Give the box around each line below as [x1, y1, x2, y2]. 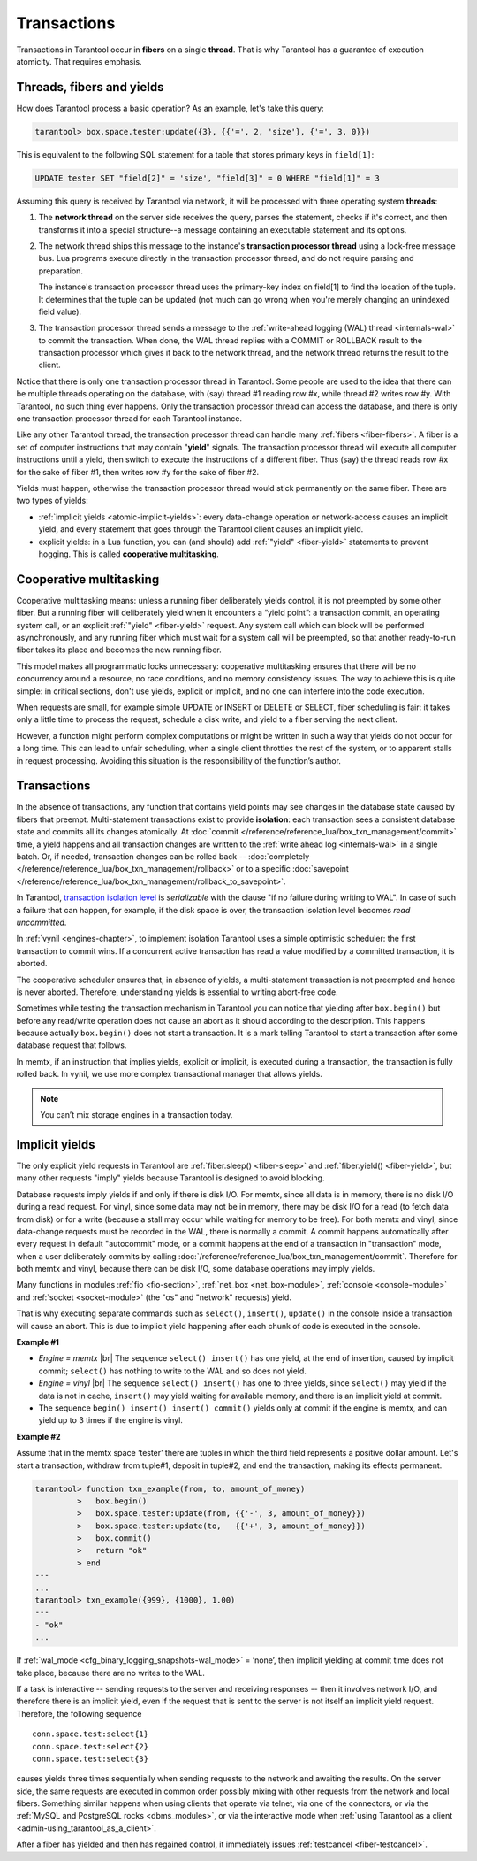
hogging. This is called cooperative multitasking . [38, 549, 220, 559]
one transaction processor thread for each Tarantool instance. [16, 413, 243, 424]
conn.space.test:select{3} [32, 1753, 149, 1764]
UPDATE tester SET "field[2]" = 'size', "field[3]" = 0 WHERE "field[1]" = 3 [34, 173, 380, 183]
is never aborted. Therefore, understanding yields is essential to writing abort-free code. [16, 987, 339, 997]
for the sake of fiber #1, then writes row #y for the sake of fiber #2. [16, 466, 260, 477]
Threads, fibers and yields [16, 80, 164, 95]
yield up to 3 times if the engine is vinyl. [38, 1415, 183, 1426]
